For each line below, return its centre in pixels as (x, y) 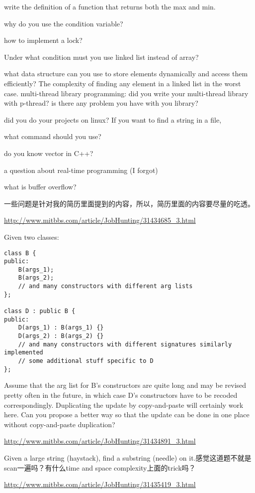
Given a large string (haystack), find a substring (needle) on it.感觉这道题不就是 (128, 457)
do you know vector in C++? (49, 153)
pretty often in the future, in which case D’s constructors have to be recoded (121, 395)
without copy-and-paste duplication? (60, 424)
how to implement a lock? (43, 40)
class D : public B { (40, 311)
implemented (24, 353)
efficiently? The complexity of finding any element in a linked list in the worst (123, 83)
